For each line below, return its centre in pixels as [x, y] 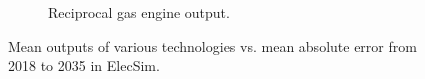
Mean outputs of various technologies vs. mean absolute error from [212, 45]
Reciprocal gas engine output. [139, 12]
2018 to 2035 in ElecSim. [84, 65]
